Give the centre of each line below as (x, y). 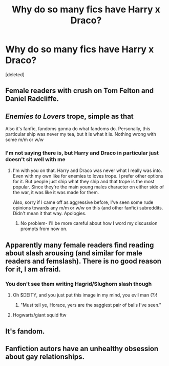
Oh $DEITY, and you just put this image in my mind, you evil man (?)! (85, 295)
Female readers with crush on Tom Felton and (80, 91)
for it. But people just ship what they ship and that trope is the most (83, 182)
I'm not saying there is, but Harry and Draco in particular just (82, 153)
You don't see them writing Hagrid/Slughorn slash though (79, 284)
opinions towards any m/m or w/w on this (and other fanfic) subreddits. (88, 208)
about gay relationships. (45, 356)
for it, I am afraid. (33, 269)
